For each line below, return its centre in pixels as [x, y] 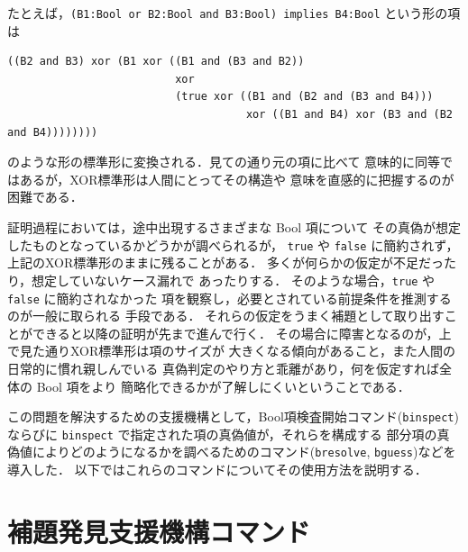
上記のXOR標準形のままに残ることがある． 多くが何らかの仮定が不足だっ [225, 262]
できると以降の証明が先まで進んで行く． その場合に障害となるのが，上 [242, 333]
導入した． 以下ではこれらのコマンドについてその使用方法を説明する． [217, 470]
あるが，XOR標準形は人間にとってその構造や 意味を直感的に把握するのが [237, 179]
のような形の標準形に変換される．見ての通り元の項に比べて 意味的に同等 [224, 162]
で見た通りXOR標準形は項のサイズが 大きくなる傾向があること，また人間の [231, 351]
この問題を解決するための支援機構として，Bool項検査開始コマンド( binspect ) [233, 416]
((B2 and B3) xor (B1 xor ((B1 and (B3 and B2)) [156, 62]
